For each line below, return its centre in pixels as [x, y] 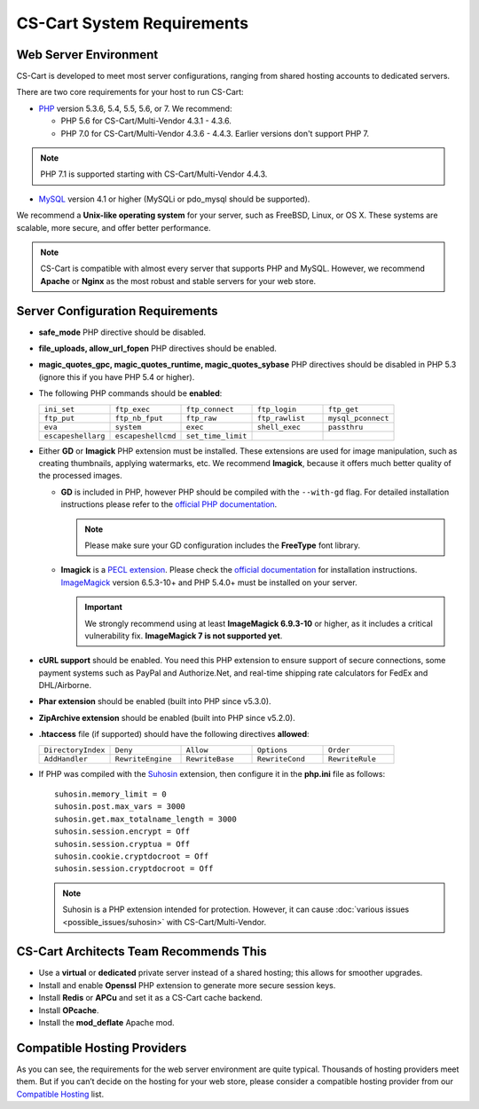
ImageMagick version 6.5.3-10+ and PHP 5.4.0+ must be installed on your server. [209, 582]
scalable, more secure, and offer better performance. [114, 227]
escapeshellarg [75, 436]
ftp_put [59, 418]
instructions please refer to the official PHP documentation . [169, 504]
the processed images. [81, 476]
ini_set [59, 409]
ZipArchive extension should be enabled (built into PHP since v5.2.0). [167, 717]
